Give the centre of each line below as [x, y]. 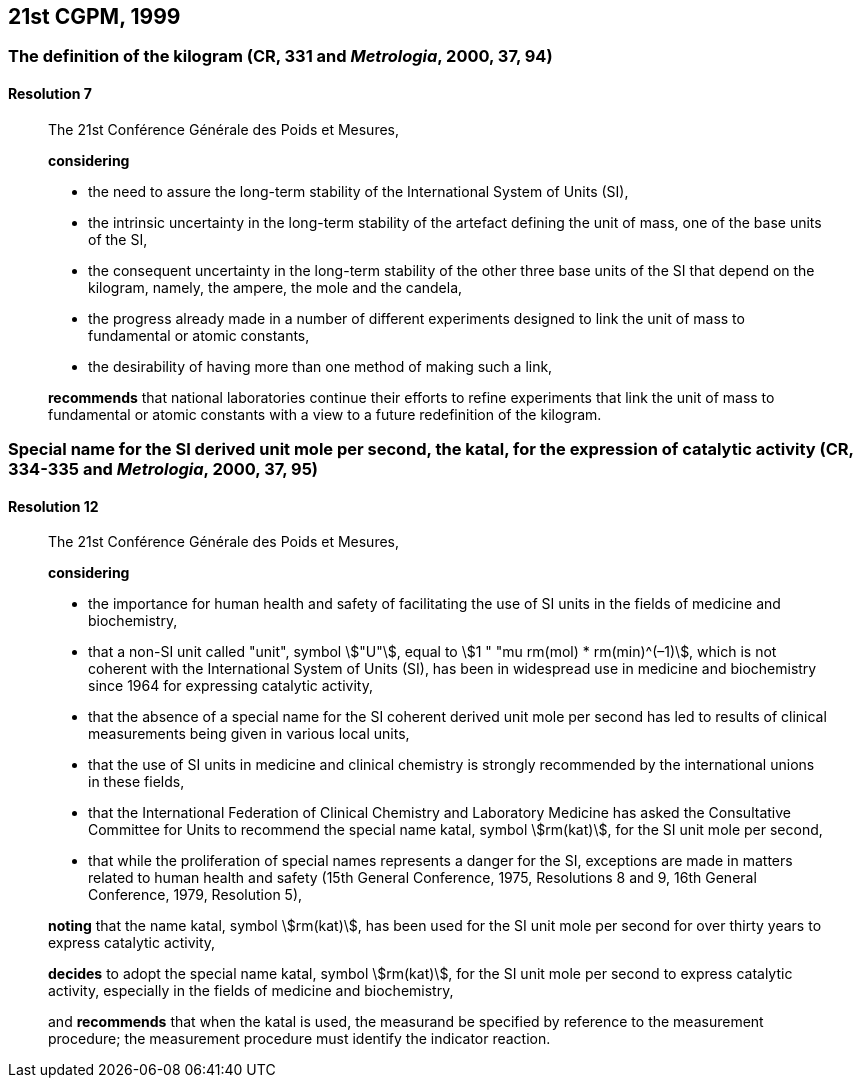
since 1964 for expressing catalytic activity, [230, 686]
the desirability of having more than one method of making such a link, [320, 366]
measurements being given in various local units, [249, 734]
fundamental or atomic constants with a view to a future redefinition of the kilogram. [325, 414]
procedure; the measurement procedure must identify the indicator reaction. [299, 1039]
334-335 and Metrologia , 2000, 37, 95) [163, 469]
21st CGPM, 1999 [94, 16]
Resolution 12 [53, 506]
